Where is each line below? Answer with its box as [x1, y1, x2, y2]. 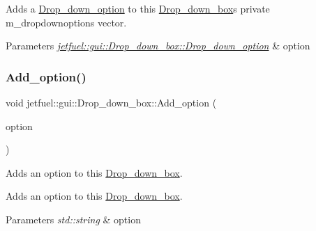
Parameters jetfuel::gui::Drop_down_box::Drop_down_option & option [6, 38, 310, 53]
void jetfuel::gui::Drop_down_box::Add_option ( [6, 95, 217, 109]
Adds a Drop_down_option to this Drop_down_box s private [6, 1, 270, 15]
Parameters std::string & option [6, 212, 141, 226]
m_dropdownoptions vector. [6, 15, 127, 29]
